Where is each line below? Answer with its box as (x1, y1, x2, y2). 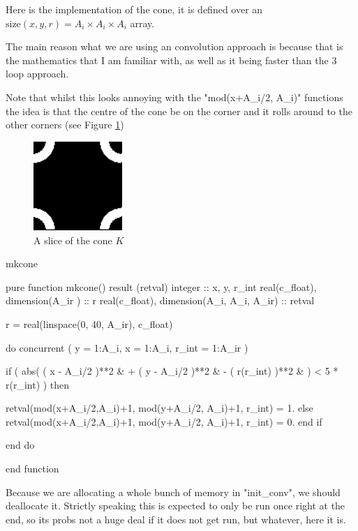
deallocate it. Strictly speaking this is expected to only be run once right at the (6, 498, 345, 513)
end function (6, 461, 59, 476)
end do (6, 437, 35, 452)
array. (130, 15, 155, 30)
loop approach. (6, 66, 69, 81)
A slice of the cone (33, 232, 112, 247)
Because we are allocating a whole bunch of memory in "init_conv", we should (6, 484, 341, 499)
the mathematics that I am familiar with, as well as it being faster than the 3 (6, 52, 337, 67)
